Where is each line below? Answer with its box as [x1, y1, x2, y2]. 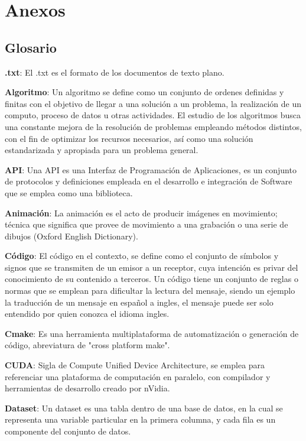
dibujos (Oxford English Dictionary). [5, 229, 138, 242]
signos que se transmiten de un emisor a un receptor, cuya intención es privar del [5, 261, 298, 273]
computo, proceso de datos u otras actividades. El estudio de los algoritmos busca [5, 109, 301, 121]
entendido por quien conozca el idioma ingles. [5, 307, 170, 320]
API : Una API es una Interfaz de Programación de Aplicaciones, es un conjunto [5, 163, 297, 176]
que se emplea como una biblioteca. [5, 186, 133, 199]
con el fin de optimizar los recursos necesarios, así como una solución [5, 132, 253, 144]
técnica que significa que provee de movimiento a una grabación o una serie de [5, 218, 288, 231]
